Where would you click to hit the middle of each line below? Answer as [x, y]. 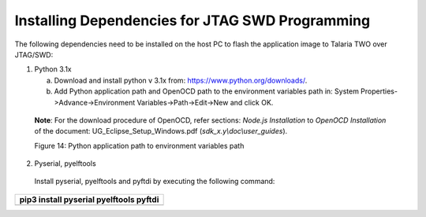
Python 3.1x [53, 69]
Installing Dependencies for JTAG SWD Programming [192, 20]
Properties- [379, 91]
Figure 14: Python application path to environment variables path [139, 145]
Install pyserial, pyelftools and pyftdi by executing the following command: [155, 182]
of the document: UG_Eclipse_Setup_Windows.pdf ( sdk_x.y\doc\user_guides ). [161, 131]
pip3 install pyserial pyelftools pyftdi [89, 199]
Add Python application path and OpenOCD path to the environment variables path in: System [206, 91]
